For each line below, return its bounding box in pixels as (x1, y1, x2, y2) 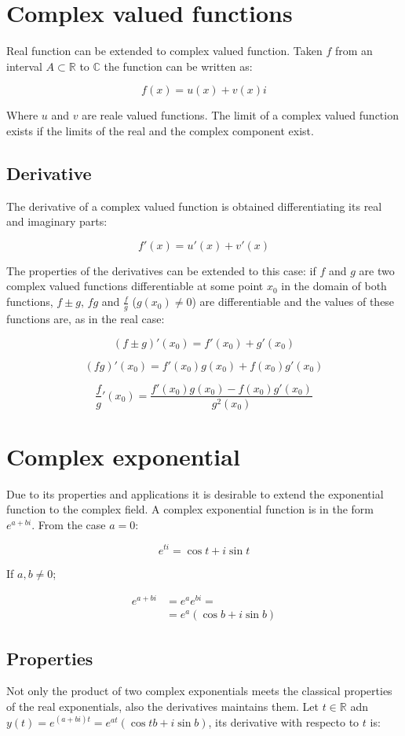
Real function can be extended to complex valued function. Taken (6, 42, 323, 59)
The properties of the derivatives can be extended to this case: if (6, 262, 316, 278)
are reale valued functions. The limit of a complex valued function (82, 107, 399, 123)
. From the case (31, 516, 106, 532)
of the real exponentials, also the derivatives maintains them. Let (6, 698, 319, 715)
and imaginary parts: (6, 213, 108, 230)
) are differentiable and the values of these (192, 293, 395, 310)
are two (359, 262, 395, 278)
